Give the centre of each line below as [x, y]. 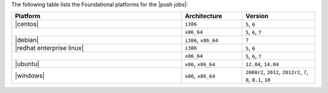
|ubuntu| [27, 64]
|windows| [30, 76]
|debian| [27, 40]
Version [257, 16]
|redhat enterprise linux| [50, 48]
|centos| [27, 24]
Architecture [204, 16]
